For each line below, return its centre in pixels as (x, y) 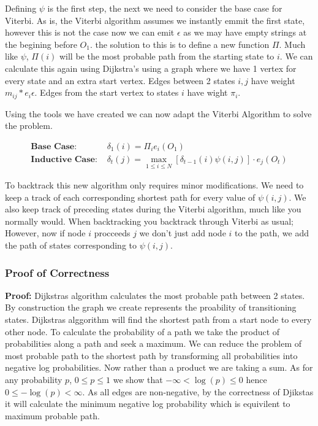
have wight (207, 92)
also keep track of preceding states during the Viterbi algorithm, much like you (153, 209)
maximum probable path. (52, 415)
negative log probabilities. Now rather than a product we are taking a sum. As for (159, 367)
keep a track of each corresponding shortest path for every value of (130, 197)
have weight (273, 80)
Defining (21, 8)
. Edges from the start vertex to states (107, 92)
